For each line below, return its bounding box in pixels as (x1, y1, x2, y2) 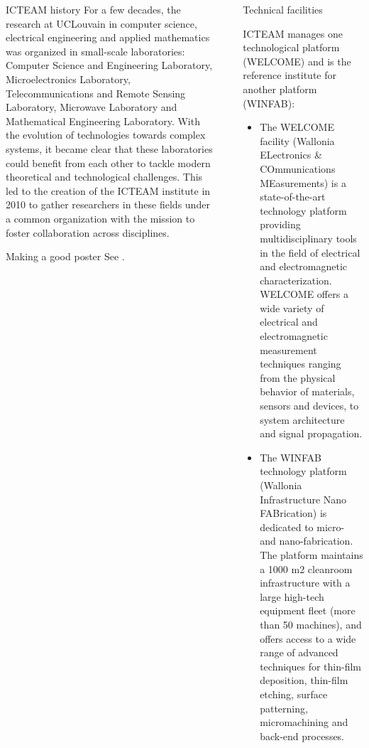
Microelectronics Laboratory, (6, 71, 131, 86)
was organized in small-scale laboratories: (6, 43, 185, 58)
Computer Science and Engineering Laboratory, (6, 58, 213, 73)
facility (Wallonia (260, 133, 335, 148)
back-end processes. (260, 728, 345, 743)
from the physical (260, 370, 336, 385)
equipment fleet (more (260, 603, 356, 618)
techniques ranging (260, 356, 341, 371)
